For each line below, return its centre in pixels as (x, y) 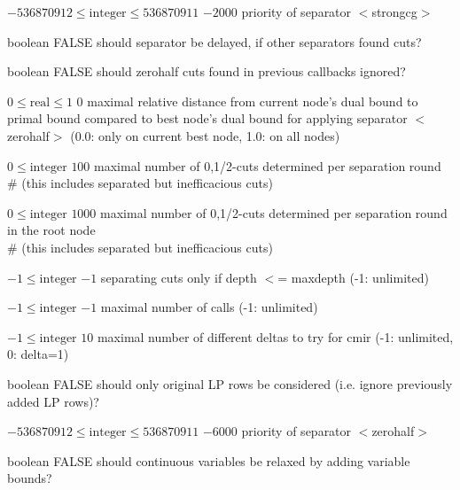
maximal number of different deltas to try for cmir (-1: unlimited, (275, 336)
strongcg (394, 12)
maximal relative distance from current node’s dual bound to (253, 101)
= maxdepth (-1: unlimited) (353, 277)
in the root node (51, 230)
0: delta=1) (38, 354)
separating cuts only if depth (179, 277)
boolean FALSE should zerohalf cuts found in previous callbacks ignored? (207, 71)
